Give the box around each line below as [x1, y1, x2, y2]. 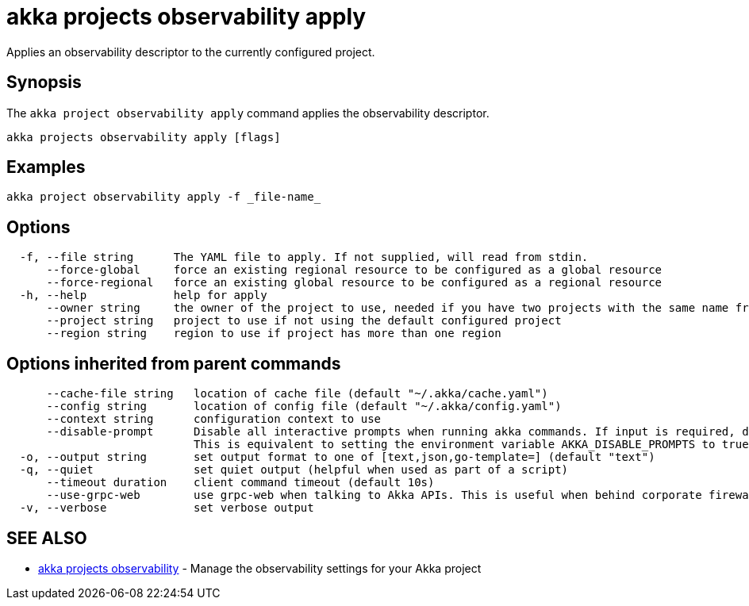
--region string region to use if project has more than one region [46, 327, 501, 340]
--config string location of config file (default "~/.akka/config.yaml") [46, 400, 562, 413]
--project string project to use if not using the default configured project [46, 314, 562, 328]
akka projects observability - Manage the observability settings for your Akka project [38, 561, 482, 575]
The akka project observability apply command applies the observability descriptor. [6, 105, 490, 120]
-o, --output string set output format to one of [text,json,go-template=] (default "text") [19, 451, 655, 464]
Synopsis [6, 72, 82, 93]
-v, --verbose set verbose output [19, 501, 314, 515]
